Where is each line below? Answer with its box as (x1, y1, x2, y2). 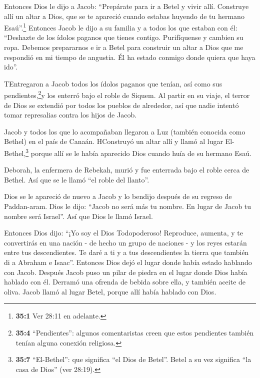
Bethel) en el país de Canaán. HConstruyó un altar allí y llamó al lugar (4, 136, 223, 146)
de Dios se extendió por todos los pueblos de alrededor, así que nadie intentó (4, 99, 239, 110)
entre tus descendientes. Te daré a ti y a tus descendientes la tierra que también (4, 247, 249, 257)
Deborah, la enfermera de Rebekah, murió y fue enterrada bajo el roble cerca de (4, 164, 249, 175)
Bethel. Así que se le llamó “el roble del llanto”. (4, 174, 149, 184)
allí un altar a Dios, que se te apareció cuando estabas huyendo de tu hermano (4, 10, 244, 21)
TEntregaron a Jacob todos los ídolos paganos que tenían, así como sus (4, 78, 222, 88)
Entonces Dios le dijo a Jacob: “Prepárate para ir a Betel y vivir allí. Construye (4, 1, 249, 11)
